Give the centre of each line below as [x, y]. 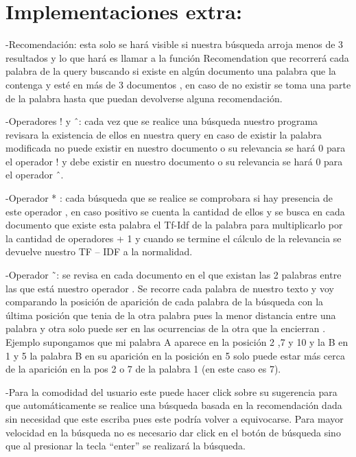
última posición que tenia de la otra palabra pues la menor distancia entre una [171, 315]
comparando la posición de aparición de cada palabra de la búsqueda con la [165, 302]
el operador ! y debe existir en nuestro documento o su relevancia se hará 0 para [174, 161]
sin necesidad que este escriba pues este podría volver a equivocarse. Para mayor [175, 418]
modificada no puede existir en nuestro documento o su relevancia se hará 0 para [176, 148]
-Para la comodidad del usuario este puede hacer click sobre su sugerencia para [171, 391]
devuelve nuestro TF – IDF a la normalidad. [99, 251]
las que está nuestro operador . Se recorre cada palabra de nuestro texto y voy [170, 288]
